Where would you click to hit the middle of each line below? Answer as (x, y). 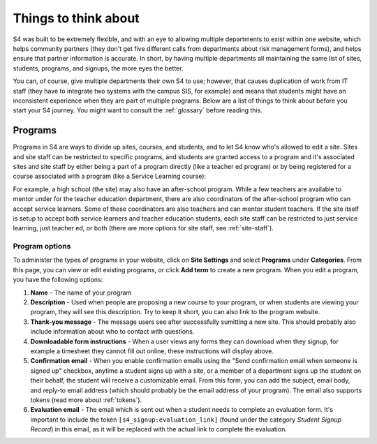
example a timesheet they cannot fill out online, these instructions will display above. (152, 351)
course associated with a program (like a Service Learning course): (109, 176)
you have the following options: (58, 280)
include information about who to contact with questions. (112, 332)
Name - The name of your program (81, 293)
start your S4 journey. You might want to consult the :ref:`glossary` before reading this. (138, 110)
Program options (42, 246)
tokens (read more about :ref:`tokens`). (86, 400)
